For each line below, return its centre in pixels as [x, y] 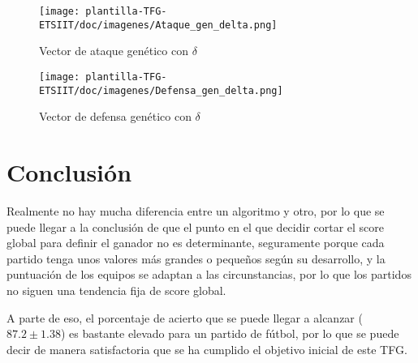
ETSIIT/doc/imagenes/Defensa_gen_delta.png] [161, 90]
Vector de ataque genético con [114, 51]
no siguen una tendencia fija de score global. [116, 290]
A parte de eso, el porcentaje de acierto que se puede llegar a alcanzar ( [185, 317]
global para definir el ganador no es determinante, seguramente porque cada [196, 243]
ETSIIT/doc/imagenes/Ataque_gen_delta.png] [158, 25]
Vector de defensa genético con [115, 116]
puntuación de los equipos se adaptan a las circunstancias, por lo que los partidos [209, 274]
